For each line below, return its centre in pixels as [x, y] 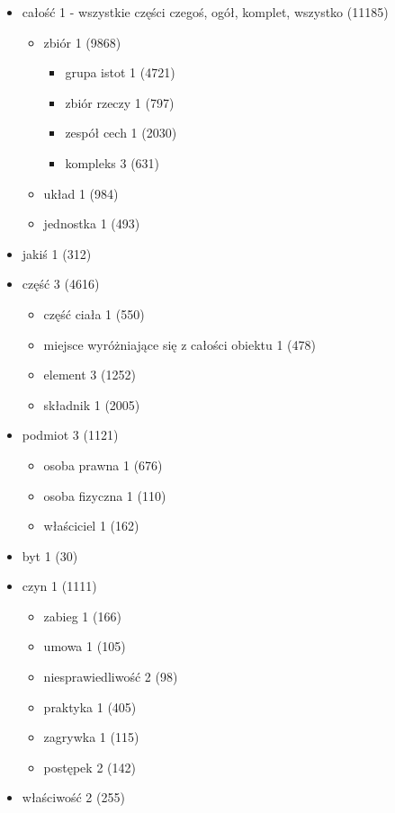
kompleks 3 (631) [112, 162]
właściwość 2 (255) [73, 797]
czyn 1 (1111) [59, 586]
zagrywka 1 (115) [91, 737]
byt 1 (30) [50, 555]
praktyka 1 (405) [90, 706]
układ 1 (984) [81, 193]
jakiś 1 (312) [57, 253]
